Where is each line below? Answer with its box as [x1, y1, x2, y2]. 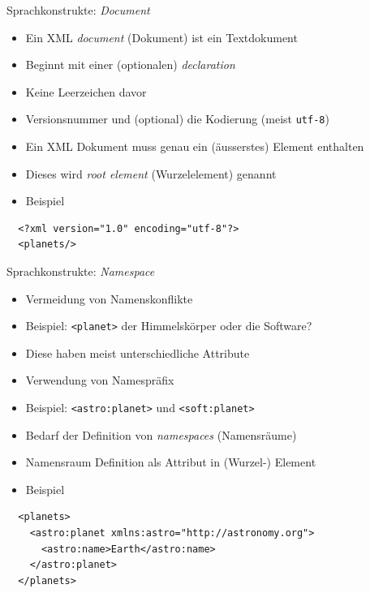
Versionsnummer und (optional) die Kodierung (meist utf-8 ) [25, 110, 329, 127]
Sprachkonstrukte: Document [6, 2, 150, 18]
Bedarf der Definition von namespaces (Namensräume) [25, 426, 297, 443]
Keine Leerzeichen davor [25, 83, 147, 100]
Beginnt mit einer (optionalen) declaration [25, 56, 235, 73]
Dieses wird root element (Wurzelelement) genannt [25, 165, 277, 182]
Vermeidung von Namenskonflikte [25, 290, 193, 307]
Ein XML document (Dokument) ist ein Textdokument [25, 28, 298, 45]
